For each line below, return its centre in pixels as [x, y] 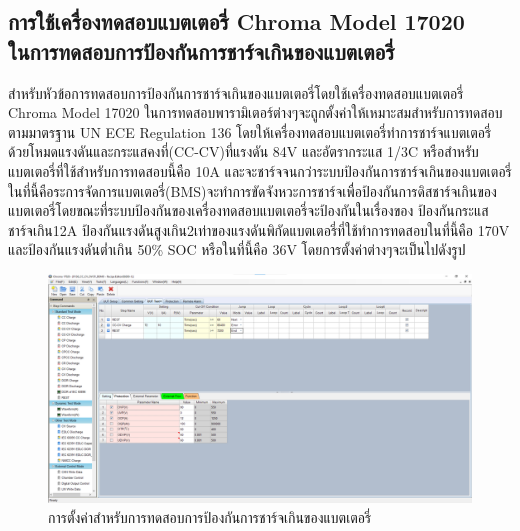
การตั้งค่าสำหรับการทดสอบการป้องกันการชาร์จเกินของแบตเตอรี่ [210, 516]
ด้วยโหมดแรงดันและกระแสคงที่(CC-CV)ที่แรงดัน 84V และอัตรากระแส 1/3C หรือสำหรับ [243, 151]
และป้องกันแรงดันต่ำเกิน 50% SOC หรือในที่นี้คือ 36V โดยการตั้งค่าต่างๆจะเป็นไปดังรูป [237, 249]
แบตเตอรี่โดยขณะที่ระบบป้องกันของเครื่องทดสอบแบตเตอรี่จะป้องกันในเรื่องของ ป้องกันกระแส [248, 210]
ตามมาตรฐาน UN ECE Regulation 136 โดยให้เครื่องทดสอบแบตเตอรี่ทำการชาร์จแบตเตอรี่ [250, 131]
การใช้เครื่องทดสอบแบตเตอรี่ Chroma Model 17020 [236, 21]
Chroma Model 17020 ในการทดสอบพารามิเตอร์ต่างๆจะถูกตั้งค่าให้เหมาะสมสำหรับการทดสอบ [255, 112]
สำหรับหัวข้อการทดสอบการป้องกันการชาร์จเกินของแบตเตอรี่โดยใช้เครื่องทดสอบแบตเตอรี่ [236, 92]
